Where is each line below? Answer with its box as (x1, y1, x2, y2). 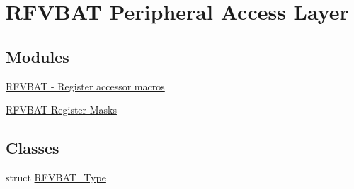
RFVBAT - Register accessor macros (6, 78, 165, 93)
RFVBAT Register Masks (6, 102, 117, 117)
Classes (6, 137, 59, 159)
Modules (6, 45, 69, 67)
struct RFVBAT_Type (6, 169, 106, 184)
